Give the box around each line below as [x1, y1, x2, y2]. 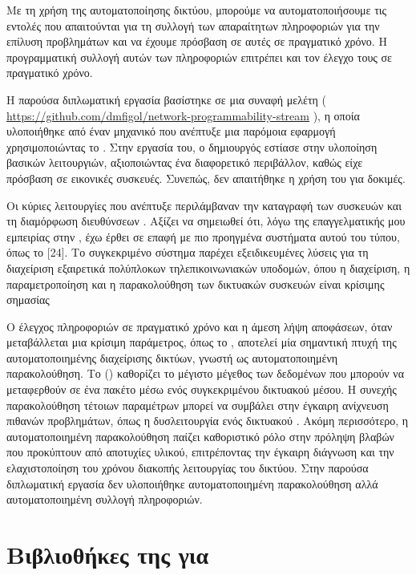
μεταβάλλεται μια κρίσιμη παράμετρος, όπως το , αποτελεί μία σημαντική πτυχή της [6, 334, 397, 350]
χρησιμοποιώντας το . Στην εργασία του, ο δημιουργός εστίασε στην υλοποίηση [6, 138, 378, 155]
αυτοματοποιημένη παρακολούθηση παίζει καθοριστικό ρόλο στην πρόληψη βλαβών [6, 427, 394, 444]
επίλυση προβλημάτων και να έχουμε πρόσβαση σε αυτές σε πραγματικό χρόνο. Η [6, 33, 387, 50]
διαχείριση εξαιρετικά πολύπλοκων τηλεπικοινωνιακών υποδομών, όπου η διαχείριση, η [6, 259, 410, 276]
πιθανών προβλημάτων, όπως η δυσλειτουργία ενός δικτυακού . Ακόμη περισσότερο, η [6, 412, 409, 429]
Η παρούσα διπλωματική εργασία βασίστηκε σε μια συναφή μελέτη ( [6, 91, 326, 107]
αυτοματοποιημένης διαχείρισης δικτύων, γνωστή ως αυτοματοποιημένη [6, 349, 338, 366]
